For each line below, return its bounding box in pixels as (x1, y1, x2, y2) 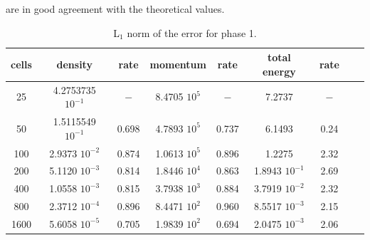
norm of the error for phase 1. (127, 25, 257, 40)
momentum (149, 56, 206, 71)
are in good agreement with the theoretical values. (6, 1, 225, 16)
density (56, 56, 92, 71)
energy (262, 63, 296, 78)
